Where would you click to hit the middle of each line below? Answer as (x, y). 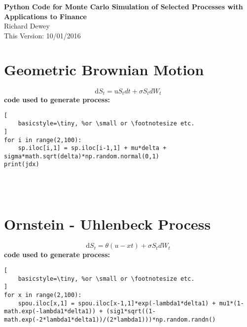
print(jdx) (22, 164)
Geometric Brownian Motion (104, 69)
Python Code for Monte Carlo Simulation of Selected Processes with (123, 6)
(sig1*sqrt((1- (131, 312)
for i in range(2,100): (43, 140)
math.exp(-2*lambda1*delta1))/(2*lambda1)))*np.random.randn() (110, 319)
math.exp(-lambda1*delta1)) (50, 312)
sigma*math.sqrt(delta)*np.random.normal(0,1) (82, 156)
